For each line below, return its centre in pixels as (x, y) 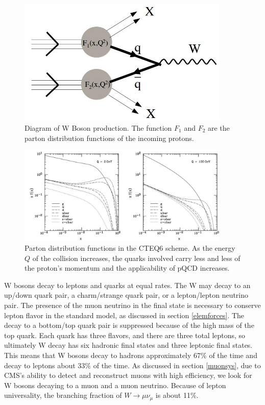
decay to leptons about (40, 365)
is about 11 (173, 395)
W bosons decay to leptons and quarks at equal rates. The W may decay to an (127, 285)
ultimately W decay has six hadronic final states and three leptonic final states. (128, 345)
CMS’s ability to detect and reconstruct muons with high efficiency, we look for (128, 375)
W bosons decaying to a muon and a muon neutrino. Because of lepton (115, 385)
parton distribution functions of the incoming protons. (109, 138)
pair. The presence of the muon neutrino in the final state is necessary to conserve (132, 305)
